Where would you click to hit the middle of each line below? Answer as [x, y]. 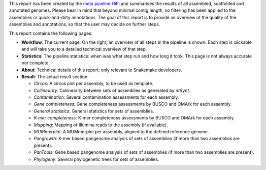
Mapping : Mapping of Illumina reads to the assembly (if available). [101, 125]
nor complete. [36, 63]
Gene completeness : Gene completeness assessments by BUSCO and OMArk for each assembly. [133, 104]
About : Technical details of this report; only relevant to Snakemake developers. [102, 70]
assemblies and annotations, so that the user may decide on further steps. [84, 24]
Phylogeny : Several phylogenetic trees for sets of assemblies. [97, 159]
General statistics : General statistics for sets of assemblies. [94, 111]
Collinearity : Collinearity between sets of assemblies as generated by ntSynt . [112, 90]
